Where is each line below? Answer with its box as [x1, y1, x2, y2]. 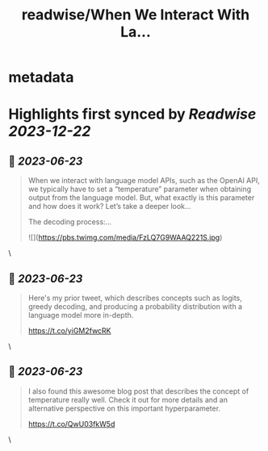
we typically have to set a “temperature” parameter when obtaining [27, 184, 252, 194]
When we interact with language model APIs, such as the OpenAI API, [27, 176, 260, 186]
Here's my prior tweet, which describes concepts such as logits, [27, 293, 242, 303]
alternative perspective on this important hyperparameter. [27, 403, 220, 413]
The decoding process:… [27, 217, 112, 227]
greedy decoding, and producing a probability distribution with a [27, 302, 243, 311]
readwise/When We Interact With [21, 6, 250, 24]
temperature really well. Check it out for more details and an [27, 395, 228, 404]
